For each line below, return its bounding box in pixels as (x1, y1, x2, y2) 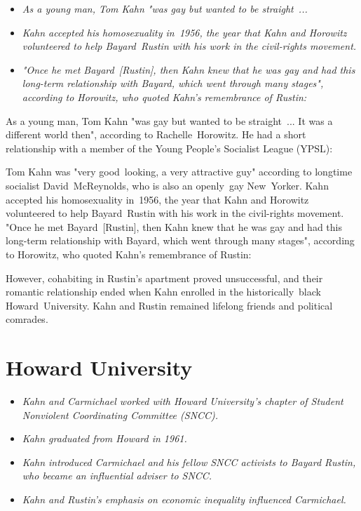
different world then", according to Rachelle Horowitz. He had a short (6, 127, 306, 142)
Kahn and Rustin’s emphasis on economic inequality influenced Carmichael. (22, 491, 346, 506)
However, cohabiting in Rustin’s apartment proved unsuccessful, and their (6, 270, 323, 285)
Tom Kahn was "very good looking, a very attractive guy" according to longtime (6, 164, 353, 179)
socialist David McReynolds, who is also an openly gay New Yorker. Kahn (6, 178, 329, 192)
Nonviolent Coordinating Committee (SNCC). (22, 407, 219, 422)
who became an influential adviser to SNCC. (22, 468, 212, 483)
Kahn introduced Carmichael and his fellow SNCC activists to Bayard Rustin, (22, 454, 356, 469)
